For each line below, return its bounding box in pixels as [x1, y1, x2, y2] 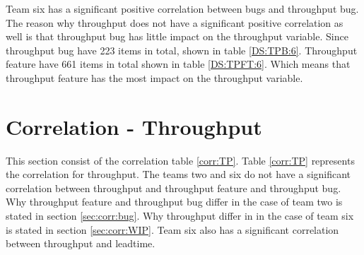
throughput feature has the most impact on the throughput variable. [6, 70, 303, 85]
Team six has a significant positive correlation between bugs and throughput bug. [6, 1, 359, 16]
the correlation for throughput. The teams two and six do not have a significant [6, 167, 351, 182]
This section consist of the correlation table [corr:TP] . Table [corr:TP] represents [6, 153, 355, 167]
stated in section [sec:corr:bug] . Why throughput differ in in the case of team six [6, 208, 354, 223]
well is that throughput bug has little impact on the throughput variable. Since [6, 29, 348, 44]
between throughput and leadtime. [6, 236, 155, 251]
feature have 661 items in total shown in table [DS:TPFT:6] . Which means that [6, 57, 351, 71]
